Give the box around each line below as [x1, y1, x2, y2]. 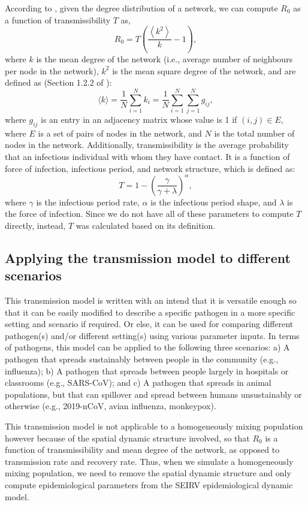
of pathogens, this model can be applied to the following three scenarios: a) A [5, 341, 290, 353]
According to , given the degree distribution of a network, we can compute [5, 2, 278, 14]
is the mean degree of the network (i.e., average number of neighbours [36, 53, 293, 65]
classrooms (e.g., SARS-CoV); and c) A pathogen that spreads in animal [5, 376, 271, 389]
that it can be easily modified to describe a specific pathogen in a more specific [5, 306, 295, 318]
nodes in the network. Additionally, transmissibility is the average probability [5, 138, 289, 151]
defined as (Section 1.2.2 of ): [5, 76, 112, 89]
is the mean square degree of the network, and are [112, 64, 296, 77]
